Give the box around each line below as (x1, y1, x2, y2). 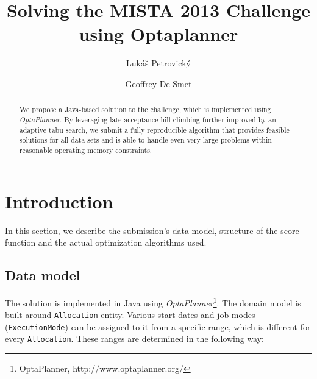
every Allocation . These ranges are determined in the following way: (5, 332, 264, 345)
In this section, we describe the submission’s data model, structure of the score (5, 224, 299, 236)
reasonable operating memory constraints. (19, 144, 152, 155)
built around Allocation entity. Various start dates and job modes (5, 308, 255, 321)
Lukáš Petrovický (126, 57, 191, 69)
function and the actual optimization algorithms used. (5, 236, 207, 249)
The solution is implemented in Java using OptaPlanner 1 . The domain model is (5, 294, 301, 309)
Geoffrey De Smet (125, 77, 192, 90)
